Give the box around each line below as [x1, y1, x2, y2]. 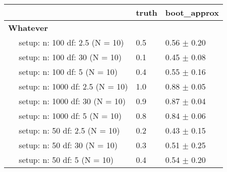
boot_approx [165, 7, 219, 18]
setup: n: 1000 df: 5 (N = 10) [19, 110, 122, 121]
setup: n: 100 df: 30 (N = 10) [19, 51, 122, 63]
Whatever [8, 22, 48, 33]
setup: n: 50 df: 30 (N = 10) [19, 139, 118, 151]
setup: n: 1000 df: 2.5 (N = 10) [19, 80, 128, 92]
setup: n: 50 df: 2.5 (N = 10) [19, 124, 120, 136]
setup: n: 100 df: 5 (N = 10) [19, 66, 118, 77]
